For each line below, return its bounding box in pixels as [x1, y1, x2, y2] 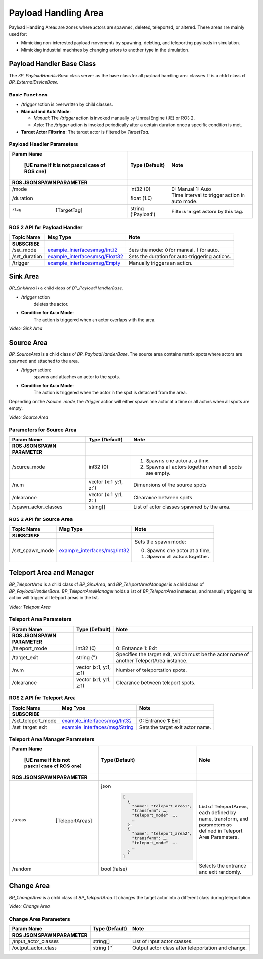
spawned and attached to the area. [9, 358, 79, 364]
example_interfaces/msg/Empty [47, 259, 121, 266]
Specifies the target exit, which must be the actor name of [116, 651, 249, 658]
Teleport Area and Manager [9, 568, 94, 577]
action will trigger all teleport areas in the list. [9, 595, 99, 601]
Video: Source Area [9, 414, 49, 420]
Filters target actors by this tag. [171, 208, 244, 214]
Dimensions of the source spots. [133, 481, 208, 488]
